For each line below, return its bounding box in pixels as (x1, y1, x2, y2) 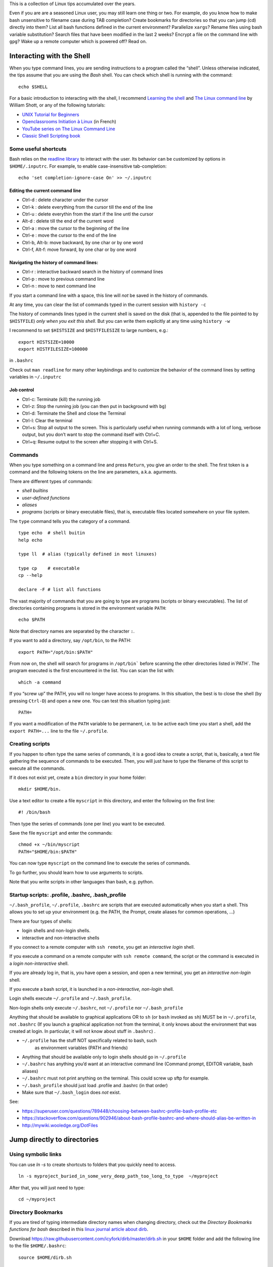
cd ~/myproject (18, 1196, 56, 1202)
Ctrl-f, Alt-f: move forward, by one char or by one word (22, 246, 136, 253)
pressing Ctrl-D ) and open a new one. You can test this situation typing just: (9, 697, 171, 704)
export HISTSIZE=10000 (18, 339, 75, 345)
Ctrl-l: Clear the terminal (22, 417, 73, 423)
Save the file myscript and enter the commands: (9, 830, 113, 836)
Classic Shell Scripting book (22, 132, 80, 139)
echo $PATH (18, 617, 45, 623)
